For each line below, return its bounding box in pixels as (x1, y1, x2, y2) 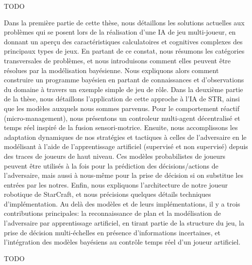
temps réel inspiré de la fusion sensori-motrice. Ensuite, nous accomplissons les (4, 122, 238, 132)
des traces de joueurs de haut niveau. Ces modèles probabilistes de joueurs (4, 151, 226, 161)
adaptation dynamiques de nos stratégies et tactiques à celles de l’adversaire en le (4, 132, 247, 142)
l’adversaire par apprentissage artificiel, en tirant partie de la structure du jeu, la (4, 218, 244, 228)
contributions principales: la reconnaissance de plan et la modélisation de (4, 208, 221, 218)
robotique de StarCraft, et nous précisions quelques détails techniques (4, 189, 211, 199)
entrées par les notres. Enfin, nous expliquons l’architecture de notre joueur (4, 179, 228, 189)
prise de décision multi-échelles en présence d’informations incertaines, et (4, 227, 220, 237)
